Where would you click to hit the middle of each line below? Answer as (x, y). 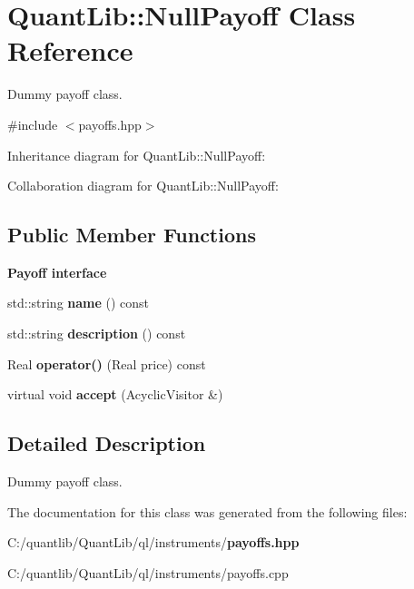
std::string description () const (97, 334)
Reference (70, 50)
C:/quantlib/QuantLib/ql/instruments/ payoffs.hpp (153, 542)
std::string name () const (79, 303)
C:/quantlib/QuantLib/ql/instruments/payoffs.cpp (148, 572)
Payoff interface (57, 272)
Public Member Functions (132, 235)
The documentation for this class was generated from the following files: (207, 511)
